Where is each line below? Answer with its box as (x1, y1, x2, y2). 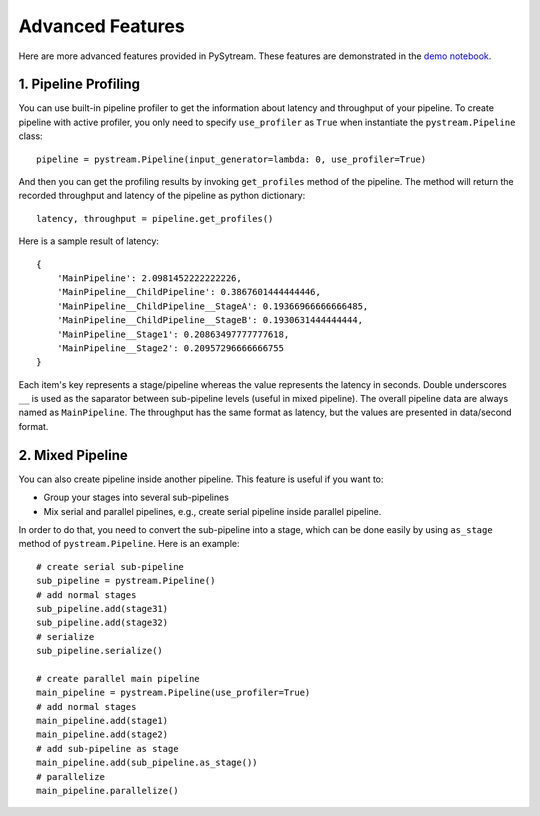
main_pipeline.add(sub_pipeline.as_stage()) (36, 757, 259, 769)
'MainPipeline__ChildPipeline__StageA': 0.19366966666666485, (56, 300, 369, 312)
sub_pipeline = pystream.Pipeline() (36, 575, 216, 587)
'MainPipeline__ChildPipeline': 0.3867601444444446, (56, 286, 322, 298)
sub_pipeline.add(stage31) (36, 603, 169, 614)
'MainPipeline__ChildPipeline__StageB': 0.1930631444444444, (56, 315, 364, 326)
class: (18, 130, 44, 142)
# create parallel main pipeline (36, 673, 200, 684)
